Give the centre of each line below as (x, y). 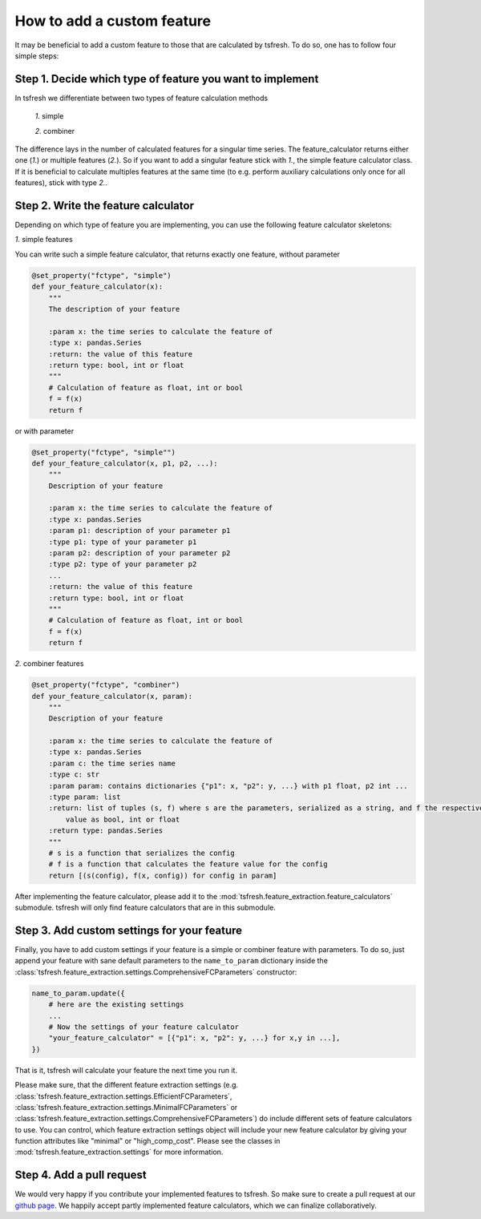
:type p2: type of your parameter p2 (123, 564)
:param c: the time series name (112, 763)
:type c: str (74, 775)
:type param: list (85, 797)
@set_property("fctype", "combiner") (106, 685)
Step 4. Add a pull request (81, 1175)
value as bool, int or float (123, 819)
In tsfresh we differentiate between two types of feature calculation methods (141, 98)
